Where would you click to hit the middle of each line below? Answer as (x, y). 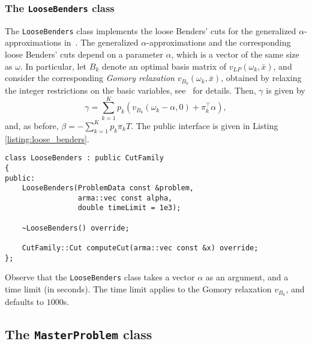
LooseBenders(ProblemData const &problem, (108, 188)
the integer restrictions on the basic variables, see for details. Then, (130, 90)
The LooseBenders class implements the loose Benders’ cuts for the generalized (151, 30)
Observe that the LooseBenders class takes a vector (100, 277)
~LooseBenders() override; (76, 228)
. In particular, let (53, 66)
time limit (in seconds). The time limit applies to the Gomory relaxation (138, 289)
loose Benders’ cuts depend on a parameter (84, 54)
